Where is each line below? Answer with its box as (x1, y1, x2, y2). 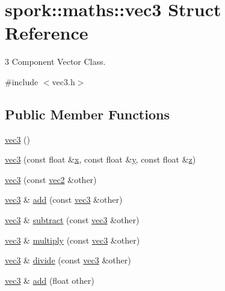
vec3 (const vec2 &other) (5, 173, 97, 185)
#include (5, 75, 39, 88)
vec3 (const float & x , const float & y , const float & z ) (5, 153, 196, 166)
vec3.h (52, 75, 75, 88)
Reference (5, 20, 88, 45)
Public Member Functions (5, 104, 170, 123)
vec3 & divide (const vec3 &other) (5, 254, 131, 266)
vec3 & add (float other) (5, 274, 94, 286)
